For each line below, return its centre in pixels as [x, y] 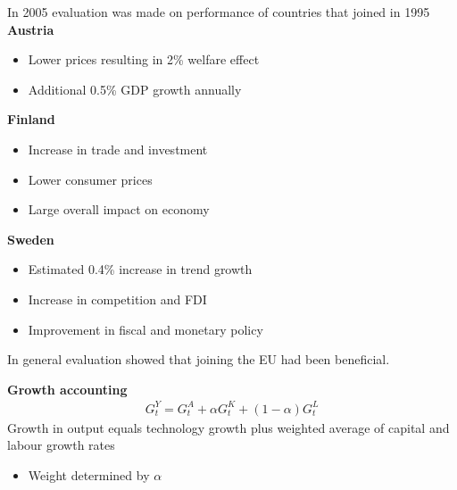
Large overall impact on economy [119, 209]
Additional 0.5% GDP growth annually [135, 89]
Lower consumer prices [90, 179]
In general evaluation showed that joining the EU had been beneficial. [199, 359]
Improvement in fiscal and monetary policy [145, 329]
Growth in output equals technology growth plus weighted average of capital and [228, 427]
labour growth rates [61, 445]
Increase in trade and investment [118, 149]
